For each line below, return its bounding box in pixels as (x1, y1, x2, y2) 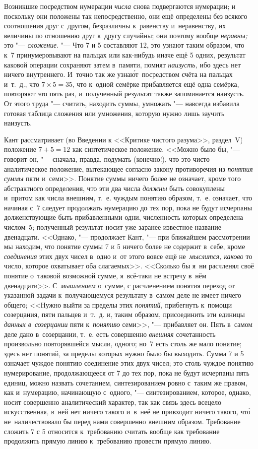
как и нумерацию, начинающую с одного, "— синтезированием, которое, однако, (4, 387, 251, 397)
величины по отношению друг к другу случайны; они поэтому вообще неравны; (4, 30, 248, 40)
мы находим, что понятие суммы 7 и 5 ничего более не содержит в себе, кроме (4, 241, 245, 252)
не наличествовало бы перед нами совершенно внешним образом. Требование (4, 416, 241, 426)
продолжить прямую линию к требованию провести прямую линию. (4, 436, 211, 446)
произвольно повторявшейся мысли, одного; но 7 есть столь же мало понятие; (4, 338, 242, 349)
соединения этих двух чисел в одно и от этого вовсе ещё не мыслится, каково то (4, 251, 253, 261)
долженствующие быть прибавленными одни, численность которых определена (4, 212, 243, 222)
